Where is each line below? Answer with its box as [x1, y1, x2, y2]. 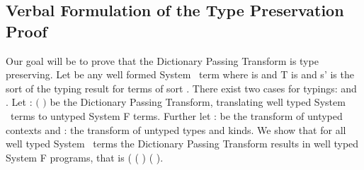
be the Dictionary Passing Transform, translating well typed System [50, 95, 346, 109]
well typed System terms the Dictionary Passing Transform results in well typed [6, 136, 359, 151]
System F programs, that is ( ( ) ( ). [6, 150, 164, 164]
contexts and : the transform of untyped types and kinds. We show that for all [6, 122, 346, 137]
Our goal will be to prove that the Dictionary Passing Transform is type [6, 53, 319, 68]
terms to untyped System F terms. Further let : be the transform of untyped [10, 108, 343, 123]
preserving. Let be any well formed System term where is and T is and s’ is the [6, 67, 354, 82]
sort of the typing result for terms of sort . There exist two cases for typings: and [6, 80, 357, 95]
